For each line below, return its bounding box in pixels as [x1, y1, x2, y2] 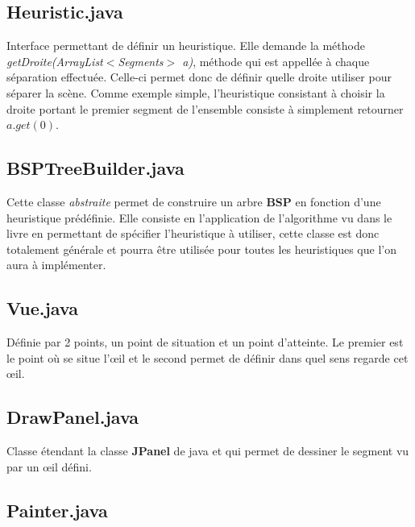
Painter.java [6, 497, 108, 522]
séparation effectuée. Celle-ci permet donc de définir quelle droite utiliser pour [6, 68, 392, 85]
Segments [118, 52, 164, 69]
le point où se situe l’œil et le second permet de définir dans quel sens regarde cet [6, 349, 409, 366]
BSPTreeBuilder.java [6, 156, 185, 181]
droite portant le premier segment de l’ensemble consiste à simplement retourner [6, 100, 404, 117]
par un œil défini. [6, 458, 92, 475]
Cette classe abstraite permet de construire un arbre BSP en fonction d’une [6, 193, 381, 210]
